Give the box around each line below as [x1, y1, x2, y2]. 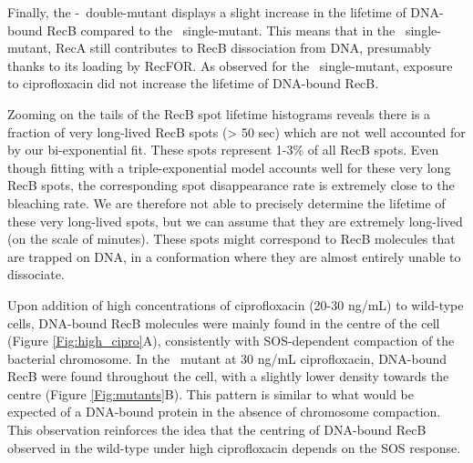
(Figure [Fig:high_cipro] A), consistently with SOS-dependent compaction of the [7, 331, 455, 350]
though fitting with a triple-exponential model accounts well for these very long [7, 157, 451, 176]
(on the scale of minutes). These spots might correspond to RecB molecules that [7, 229, 456, 248]
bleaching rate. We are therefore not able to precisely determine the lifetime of [7, 193, 446, 212]
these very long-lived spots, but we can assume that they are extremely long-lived [7, 211, 463, 230]
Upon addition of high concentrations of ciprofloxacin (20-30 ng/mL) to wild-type [7, 295, 464, 314]
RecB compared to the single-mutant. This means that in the [46, 20, 396, 39]
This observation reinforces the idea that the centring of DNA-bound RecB [7, 420, 427, 439]
